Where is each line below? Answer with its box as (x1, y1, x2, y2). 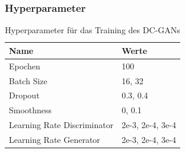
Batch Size (9, 74, 47, 87)
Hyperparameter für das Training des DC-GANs (5, 24, 180, 36)
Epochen (9, 59, 40, 72)
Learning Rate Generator (9, 133, 100, 145)
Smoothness (9, 104, 52, 116)
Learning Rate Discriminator (9, 119, 114, 131)
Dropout (9, 89, 40, 101)
